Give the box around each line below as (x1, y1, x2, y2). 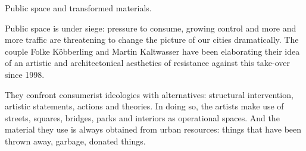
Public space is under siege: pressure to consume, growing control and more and (5, 21, 296, 34)
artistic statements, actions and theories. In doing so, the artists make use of (5, 100, 284, 112)
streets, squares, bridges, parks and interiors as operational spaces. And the (5, 111, 280, 124)
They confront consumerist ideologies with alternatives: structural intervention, (5, 88, 293, 100)
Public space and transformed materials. (5, 2, 152, 14)
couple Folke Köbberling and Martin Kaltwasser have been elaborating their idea (5, 45, 300, 57)
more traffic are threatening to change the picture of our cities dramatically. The (5, 33, 299, 46)
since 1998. (5, 68, 45, 80)
